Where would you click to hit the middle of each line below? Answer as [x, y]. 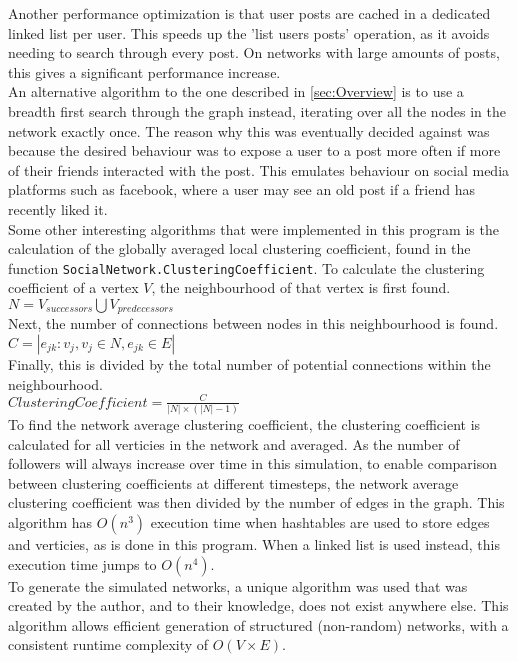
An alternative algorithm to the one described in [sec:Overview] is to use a [236, 91]
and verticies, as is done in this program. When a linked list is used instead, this [254, 544]
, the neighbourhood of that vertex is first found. [301, 287]
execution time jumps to [82, 563]
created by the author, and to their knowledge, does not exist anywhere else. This [258, 605]
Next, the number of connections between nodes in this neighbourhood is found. [253, 323]
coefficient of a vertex [73, 287]
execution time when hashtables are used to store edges [320, 522]
